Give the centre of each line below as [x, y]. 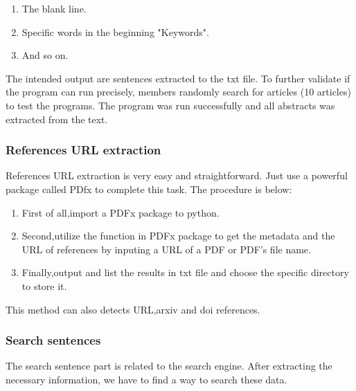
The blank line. [54, 8]
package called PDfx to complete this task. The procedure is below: [149, 189]
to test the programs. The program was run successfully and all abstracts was [170, 105]
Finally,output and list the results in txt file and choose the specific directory [185, 272]
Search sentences [53, 340]
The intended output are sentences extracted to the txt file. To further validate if [178, 78]
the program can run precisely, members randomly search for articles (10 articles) [178, 92]
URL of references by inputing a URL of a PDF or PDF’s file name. [166, 249]
